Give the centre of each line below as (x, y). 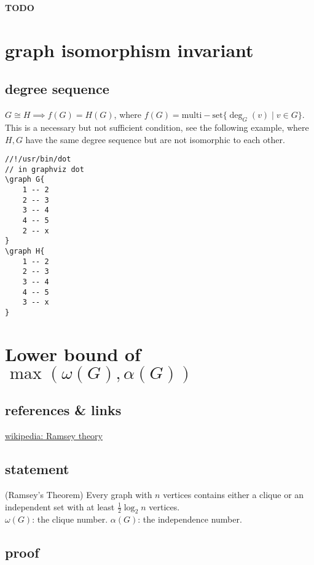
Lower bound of (73, 353)
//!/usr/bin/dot (38, 159)
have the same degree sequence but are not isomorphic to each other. (155, 139)
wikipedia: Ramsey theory (54, 436)
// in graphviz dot (45, 169)
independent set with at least (60, 506)
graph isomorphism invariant (129, 49)
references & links (63, 410)
